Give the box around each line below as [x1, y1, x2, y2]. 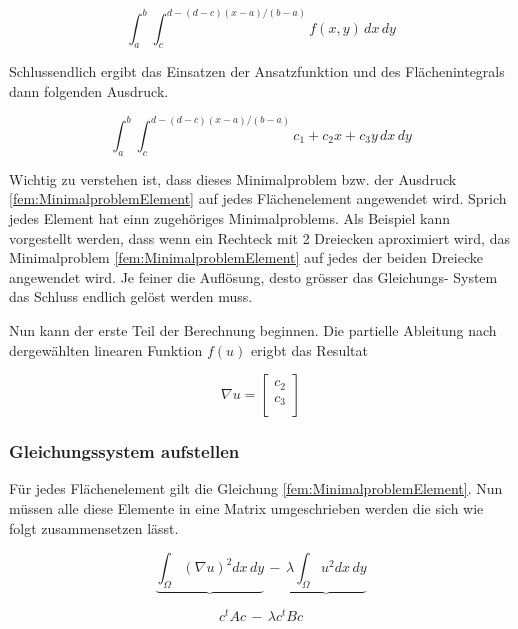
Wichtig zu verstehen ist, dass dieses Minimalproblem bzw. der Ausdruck [9, 168, 457, 189]
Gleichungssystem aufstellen [9, 439, 240, 464]
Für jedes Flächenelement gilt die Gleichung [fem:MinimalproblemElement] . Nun [9, 478, 503, 499]
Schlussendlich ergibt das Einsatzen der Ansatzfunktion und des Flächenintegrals [9, 61, 505, 82]
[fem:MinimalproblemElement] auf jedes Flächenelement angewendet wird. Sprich [9, 188, 507, 209]
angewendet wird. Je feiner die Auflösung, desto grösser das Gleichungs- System [9, 266, 498, 287]
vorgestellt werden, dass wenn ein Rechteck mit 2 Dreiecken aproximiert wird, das [9, 227, 510, 248]
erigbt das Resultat [250, 339, 368, 360]
